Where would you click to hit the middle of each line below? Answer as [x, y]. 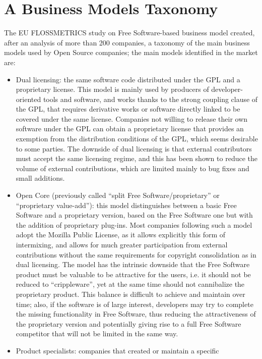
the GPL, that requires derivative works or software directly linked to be [128, 109]
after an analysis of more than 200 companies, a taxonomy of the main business [127, 42]
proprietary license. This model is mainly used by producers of [112, 89]
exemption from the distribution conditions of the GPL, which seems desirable [137, 139]
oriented [28, 99]
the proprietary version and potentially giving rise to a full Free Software [128, 323]
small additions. [40, 178]
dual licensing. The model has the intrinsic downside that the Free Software [133, 264]
